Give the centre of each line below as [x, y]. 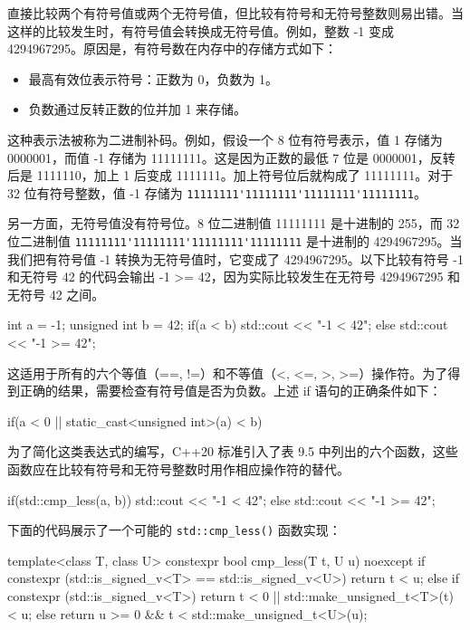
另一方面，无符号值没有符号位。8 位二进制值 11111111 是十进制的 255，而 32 [234, 223]
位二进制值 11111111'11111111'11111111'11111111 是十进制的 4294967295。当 [235, 241]
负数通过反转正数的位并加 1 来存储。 [138, 109]
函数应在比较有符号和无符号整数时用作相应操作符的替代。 [178, 469]
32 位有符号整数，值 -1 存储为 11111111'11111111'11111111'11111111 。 [217, 192]
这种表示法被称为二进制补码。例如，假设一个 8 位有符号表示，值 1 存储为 [225, 139]
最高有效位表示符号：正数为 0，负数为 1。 [153, 78]
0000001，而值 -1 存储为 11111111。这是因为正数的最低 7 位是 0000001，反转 [231, 157]
